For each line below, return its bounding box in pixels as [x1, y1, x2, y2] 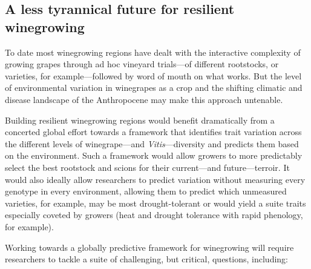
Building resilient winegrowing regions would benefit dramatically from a [5, 113, 275, 126]
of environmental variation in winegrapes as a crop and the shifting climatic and [5, 81, 303, 94]
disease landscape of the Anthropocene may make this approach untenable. [5, 93, 283, 105]
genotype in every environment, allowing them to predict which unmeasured [5, 185, 287, 198]
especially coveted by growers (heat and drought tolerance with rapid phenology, [5, 208, 303, 221]
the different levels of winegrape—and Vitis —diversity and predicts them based [5, 137, 299, 150]
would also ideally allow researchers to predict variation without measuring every [5, 173, 306, 185]
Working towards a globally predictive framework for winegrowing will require [5, 241, 294, 253]
